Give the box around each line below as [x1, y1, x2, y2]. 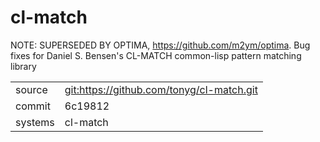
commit [15, 99, 51, 113]
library [10, 60, 37, 72]
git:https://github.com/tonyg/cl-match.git [64, 82, 258, 96]
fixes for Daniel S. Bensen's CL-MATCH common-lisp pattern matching [10, 49, 302, 61]
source [15, 82, 48, 96]
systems [15, 115, 55, 129]
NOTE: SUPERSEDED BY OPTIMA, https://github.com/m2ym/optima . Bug [10, 39, 311, 51]
